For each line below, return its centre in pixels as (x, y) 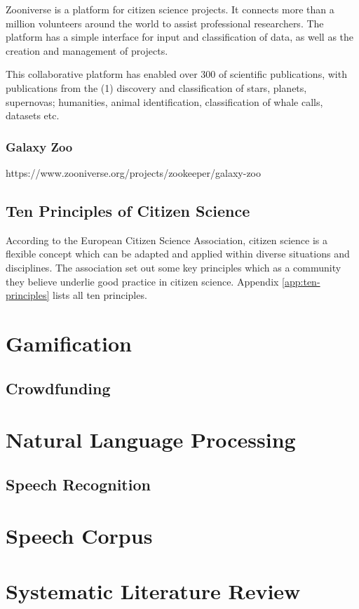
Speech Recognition (78, 484)
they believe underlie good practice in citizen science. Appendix (142, 281)
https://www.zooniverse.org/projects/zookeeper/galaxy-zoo (133, 172)
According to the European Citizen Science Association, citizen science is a (167, 240)
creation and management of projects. (87, 50)
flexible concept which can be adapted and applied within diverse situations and (178, 254)
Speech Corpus (79, 536)
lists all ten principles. (100, 295)
